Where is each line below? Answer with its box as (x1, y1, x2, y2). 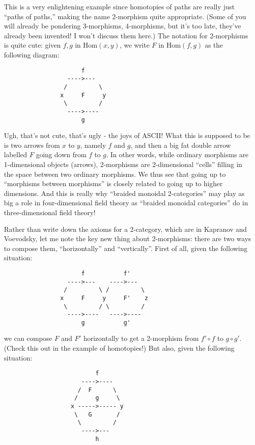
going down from (36, 149, 87, 160)
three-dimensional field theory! (4, 207, 96, 217)
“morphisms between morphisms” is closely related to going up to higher (4, 178, 223, 189)
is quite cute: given (4, 40, 61, 50)
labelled (4, 149, 28, 160)
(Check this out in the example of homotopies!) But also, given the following (4, 343, 235, 353)
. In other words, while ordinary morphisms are (106, 149, 249, 160)
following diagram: (4, 49, 59, 59)
